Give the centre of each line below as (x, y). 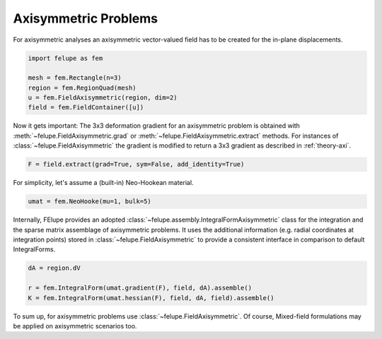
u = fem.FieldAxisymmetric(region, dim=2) (103, 98)
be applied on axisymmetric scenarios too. (75, 326)
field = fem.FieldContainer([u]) (86, 107)
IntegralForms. (34, 249)
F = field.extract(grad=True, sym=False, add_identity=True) (136, 165)
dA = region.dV (54, 268)
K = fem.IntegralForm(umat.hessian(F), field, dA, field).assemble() (151, 298)
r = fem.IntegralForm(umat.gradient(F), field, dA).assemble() (140, 288)
